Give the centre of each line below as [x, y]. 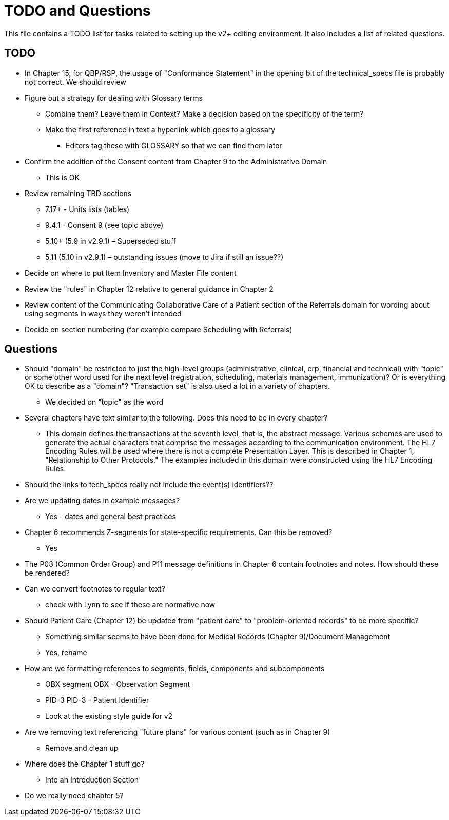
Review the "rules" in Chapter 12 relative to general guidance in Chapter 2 [149, 289]
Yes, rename [66, 653]
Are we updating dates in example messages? [102, 501]
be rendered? [47, 573]
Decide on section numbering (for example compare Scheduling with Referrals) [159, 329]
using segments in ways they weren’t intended [103, 313]
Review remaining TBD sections [78, 193]
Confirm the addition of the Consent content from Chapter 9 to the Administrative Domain [176, 161]
